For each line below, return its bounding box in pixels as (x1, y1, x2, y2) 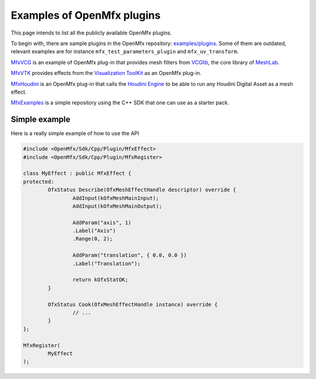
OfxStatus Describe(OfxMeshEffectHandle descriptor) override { (47, 187, 236, 193)
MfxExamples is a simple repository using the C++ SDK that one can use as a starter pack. (11, 99, 229, 106)
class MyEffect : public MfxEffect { (23, 170, 132, 177)
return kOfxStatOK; (72, 277, 129, 283)
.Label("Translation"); (72, 260, 140, 267)
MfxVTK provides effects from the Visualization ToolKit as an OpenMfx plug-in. (11, 70, 202, 77)
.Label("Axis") (72, 228, 116, 234)
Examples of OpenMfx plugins (11, 9, 161, 22)
